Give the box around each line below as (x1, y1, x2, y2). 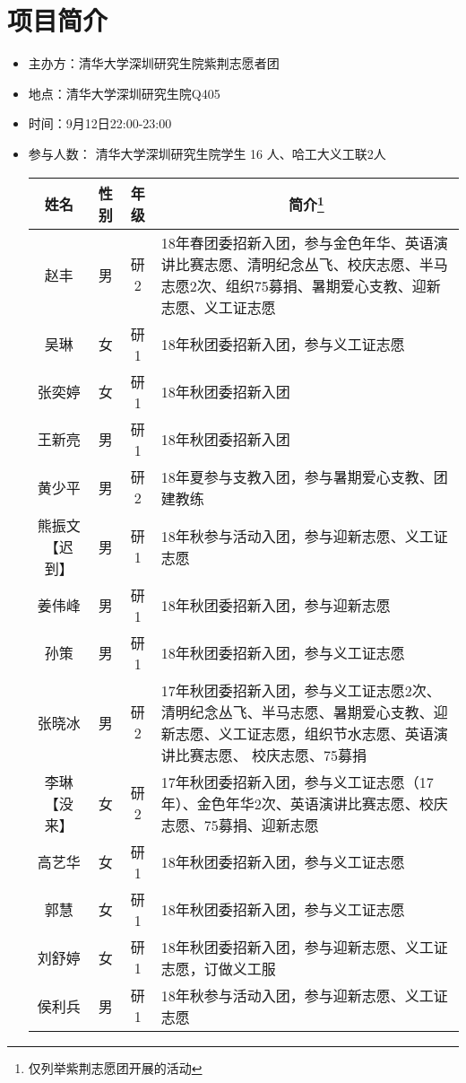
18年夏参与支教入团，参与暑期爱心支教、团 (160, 466, 448, 487)
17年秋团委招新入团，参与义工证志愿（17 (160, 771, 434, 792)
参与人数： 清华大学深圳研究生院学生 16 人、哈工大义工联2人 (28, 144, 386, 162)
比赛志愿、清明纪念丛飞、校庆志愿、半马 (175, 253, 448, 275)
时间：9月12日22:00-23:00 (28, 114, 172, 133)
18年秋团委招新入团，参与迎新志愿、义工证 (160, 936, 448, 957)
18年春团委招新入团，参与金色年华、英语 (160, 231, 434, 253)
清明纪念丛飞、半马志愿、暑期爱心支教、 (160, 701, 434, 722)
